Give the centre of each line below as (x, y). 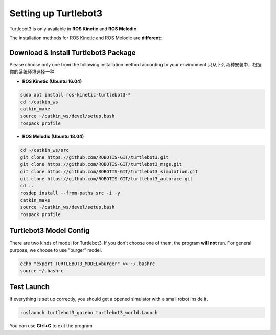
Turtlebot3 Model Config (50, 231)
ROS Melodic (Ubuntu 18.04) (53, 137)
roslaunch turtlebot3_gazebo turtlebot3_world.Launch (89, 313)
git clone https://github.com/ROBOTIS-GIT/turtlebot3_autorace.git (107, 178)
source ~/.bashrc (42, 270)
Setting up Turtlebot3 (56, 13)
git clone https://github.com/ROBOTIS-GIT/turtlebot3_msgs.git (101, 164)
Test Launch (29, 287)
